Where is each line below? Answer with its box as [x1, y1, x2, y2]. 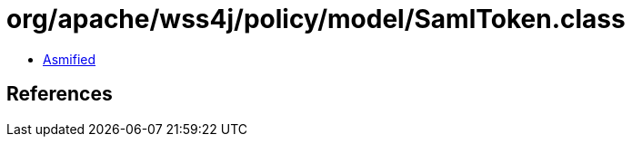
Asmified [43, 51, 96, 67]
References [6, 82, 113, 106]
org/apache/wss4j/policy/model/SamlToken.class [6, 4, 626, 34]
